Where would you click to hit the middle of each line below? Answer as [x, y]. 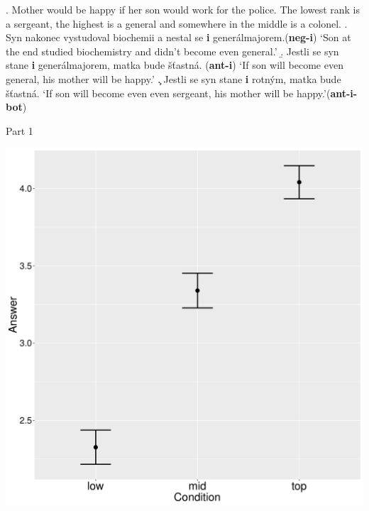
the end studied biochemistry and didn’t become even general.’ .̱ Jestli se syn [172, 51]
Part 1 [20, 130]
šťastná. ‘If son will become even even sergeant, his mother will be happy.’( [168, 93]
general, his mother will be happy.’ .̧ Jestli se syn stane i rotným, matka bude [174, 78]
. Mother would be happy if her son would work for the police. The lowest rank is [183, 9]
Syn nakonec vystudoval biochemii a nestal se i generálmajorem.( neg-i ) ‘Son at [178, 37]
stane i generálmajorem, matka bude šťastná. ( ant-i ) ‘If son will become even [175, 65]
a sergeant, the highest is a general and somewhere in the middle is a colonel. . [177, 23]
